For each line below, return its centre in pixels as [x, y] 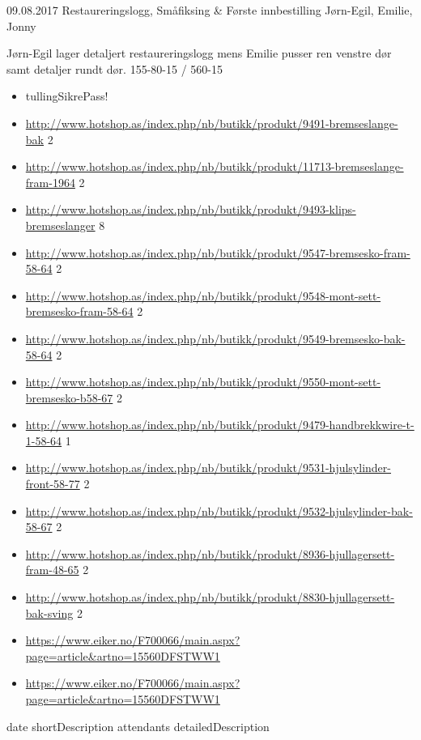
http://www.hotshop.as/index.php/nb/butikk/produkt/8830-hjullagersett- [210, 597]
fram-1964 [50, 182]
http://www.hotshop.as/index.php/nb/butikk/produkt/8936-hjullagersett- [210, 553]
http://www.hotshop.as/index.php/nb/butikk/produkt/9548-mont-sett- [203, 295]
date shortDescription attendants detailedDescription [138, 726]
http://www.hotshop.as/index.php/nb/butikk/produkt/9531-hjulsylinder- [208, 468]
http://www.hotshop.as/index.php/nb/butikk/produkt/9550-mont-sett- [203, 382]
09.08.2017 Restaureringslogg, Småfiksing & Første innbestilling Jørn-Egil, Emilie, [210, 10]
